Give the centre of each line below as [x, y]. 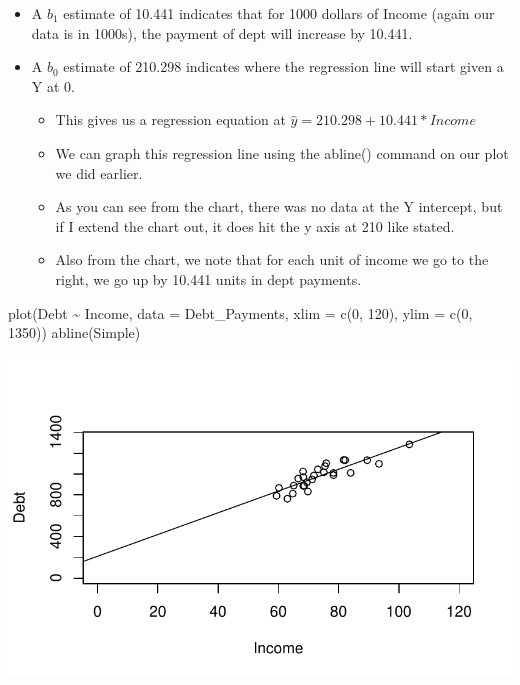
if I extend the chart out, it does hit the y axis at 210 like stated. [255, 225]
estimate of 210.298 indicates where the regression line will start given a [283, 66]
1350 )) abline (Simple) [74, 332]
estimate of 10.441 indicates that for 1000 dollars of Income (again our [279, 13]
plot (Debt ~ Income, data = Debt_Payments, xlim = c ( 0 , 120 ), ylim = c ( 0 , [240, 312]
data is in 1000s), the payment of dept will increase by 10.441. [222, 32]
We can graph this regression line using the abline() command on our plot [282, 152]
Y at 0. [53, 85]
